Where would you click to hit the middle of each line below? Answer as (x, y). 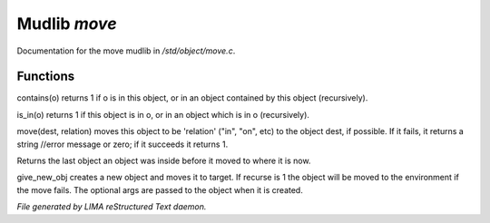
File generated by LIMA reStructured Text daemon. (112, 207)
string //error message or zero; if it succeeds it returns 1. (122, 144)
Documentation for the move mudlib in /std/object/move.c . (126, 51)
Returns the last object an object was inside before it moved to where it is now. (164, 161)
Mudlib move (67, 24)
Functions (46, 77)
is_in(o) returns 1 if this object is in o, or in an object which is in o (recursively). (163, 114)
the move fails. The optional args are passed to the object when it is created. (160, 189)
